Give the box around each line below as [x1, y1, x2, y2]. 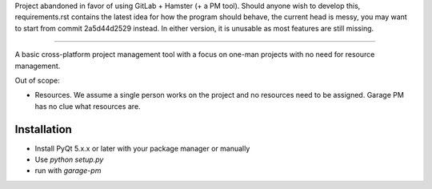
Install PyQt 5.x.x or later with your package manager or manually [34, 143, 250, 153]
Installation [14, 123, 72, 136]
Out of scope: [14, 75, 60, 85]
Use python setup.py [34, 155, 104, 164]
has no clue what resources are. [34, 101, 141, 111]
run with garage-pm [34, 166, 102, 175]
